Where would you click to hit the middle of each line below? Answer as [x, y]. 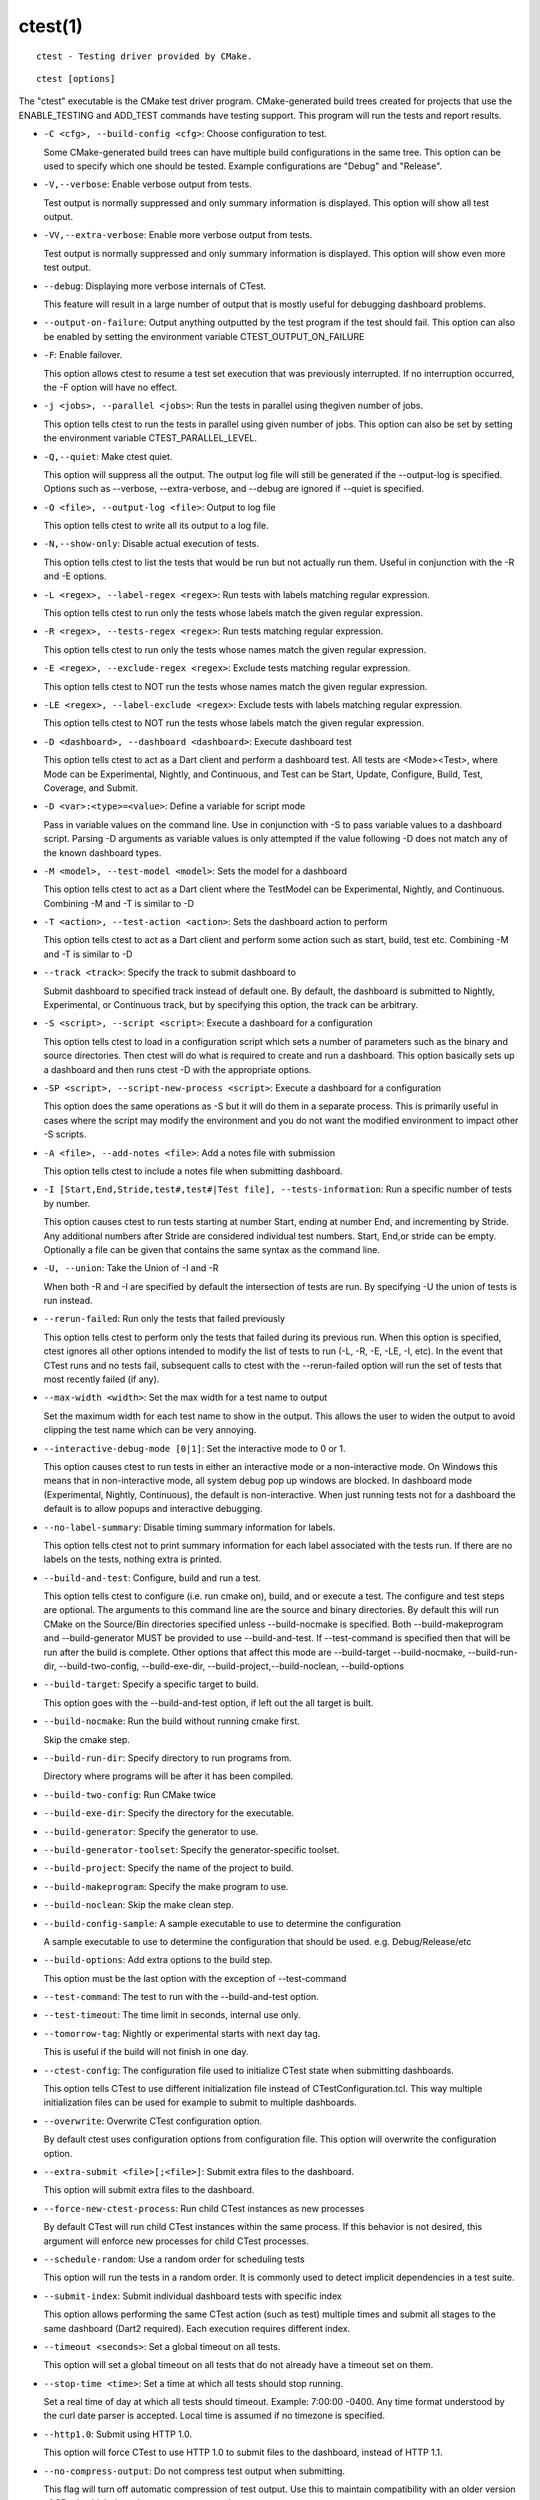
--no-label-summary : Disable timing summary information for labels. [189, 1527]
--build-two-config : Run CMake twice [130, 1794]
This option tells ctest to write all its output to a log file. [156, 526]
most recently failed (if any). [101, 1379]
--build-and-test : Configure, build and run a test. [152, 1577]
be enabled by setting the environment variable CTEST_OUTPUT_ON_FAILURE [204, 336]
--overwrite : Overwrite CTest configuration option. [153, 2121]
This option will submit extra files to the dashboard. [149, 2190]
